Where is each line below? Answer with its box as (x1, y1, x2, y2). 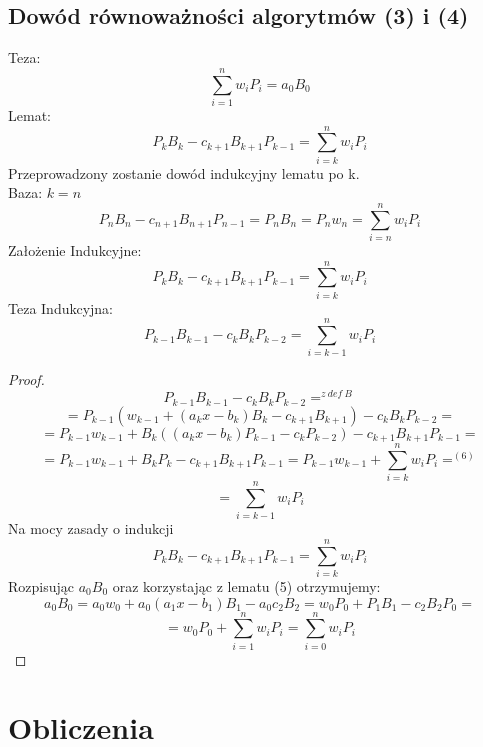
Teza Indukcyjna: (8, 297, 114, 318)
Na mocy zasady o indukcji (8, 518, 174, 539)
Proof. (8, 369, 45, 390)
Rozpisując (8, 575, 74, 596)
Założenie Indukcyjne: (8, 239, 142, 260)
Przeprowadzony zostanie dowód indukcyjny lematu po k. (8, 162, 360, 183)
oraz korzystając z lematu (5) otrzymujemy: (112, 575, 381, 596)
